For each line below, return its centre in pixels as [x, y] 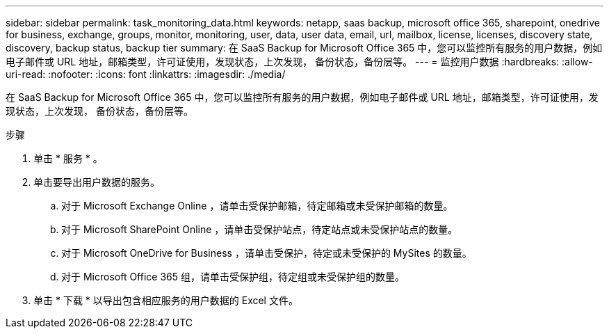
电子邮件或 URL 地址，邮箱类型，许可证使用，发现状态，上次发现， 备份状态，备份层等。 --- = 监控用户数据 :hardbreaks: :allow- [299, 62]
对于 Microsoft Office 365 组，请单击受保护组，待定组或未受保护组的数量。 [233, 277]
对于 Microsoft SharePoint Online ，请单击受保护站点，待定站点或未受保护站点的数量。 [260, 229]
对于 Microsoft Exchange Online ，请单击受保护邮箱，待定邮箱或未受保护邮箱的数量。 [257, 206]
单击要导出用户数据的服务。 [97, 182]
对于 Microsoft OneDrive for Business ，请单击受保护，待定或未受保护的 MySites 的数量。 [267, 253]
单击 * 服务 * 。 [68, 158]
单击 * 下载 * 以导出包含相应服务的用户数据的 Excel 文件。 [166, 300]
